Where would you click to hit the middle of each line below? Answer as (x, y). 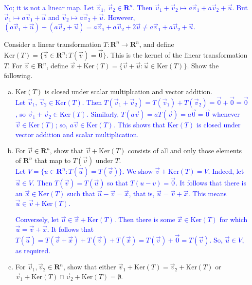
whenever (226, 114)
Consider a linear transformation (53, 44)
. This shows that (139, 125)
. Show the (203, 65)
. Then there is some (145, 219)
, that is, (142, 193)
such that (81, 193)
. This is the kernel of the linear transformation (177, 55)
